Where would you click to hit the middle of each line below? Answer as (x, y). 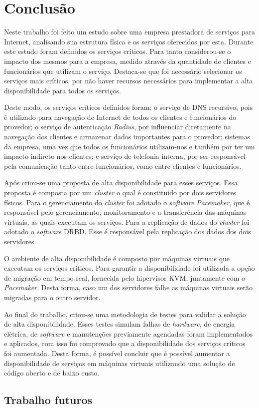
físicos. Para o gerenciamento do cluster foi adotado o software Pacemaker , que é (127, 202)
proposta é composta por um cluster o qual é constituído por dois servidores (120, 193)
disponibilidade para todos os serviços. (63, 90)
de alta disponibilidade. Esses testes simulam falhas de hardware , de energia (120, 324)
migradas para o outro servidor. (52, 297)
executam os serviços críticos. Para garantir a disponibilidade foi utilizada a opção (129, 268)
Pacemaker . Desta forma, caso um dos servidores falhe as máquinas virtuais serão (128, 287)
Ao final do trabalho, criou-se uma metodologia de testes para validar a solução (125, 314)
